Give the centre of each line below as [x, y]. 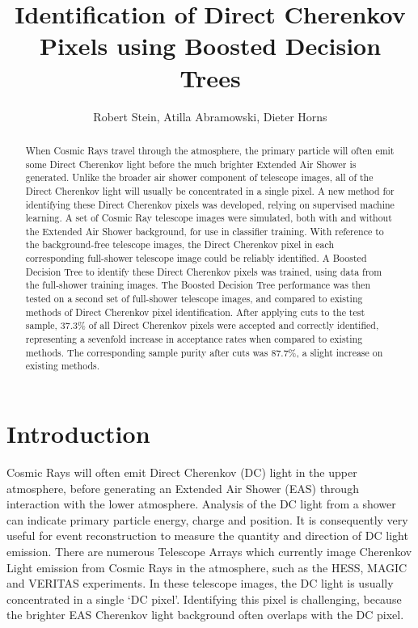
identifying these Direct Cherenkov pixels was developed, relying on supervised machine [210, 204]
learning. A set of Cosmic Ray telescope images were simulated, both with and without [209, 218]
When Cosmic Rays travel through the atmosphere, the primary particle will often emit [210, 150]
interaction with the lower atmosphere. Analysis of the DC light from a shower [201, 504]
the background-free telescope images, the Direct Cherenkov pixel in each [180, 244]
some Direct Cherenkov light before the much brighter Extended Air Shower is [191, 164]
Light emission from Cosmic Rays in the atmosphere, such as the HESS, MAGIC [207, 567]
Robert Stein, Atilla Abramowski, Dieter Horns [210, 116]
